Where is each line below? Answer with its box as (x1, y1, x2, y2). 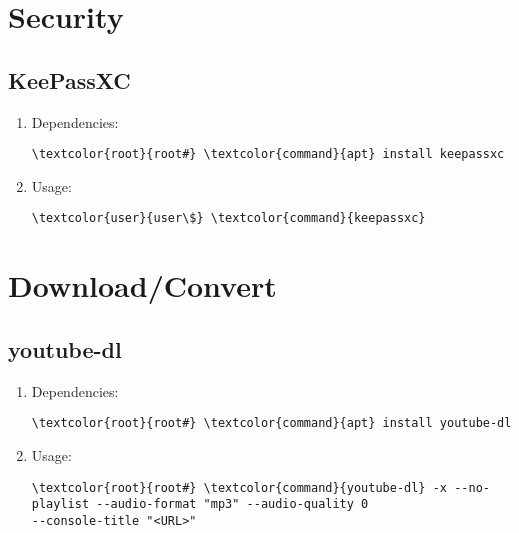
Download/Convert (8, 265, 277, 306)
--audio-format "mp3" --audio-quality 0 (96, 497, 369, 512)
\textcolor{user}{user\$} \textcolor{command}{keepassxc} (31, 211, 426, 226)
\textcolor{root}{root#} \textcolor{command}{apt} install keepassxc (31, 147, 505, 162)
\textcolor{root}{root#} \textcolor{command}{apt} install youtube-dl (31, 416, 512, 431)
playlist (31, 497, 90, 512)
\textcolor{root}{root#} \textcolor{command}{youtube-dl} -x (31, 480, 448, 495)
